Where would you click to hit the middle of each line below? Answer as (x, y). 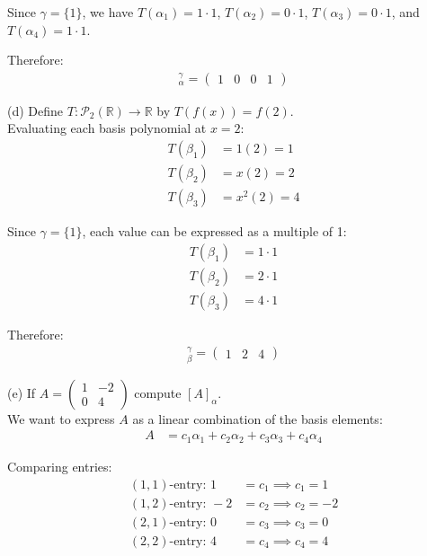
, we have (108, 12)
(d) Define (36, 110)
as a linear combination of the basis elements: (258, 418)
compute (158, 392)
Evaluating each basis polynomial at (107, 128)
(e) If (22, 392)
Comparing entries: (60, 466)
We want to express (61, 418)
